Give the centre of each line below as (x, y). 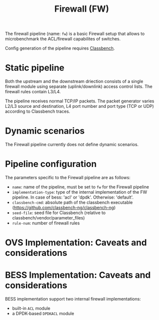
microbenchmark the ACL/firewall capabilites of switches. (63, 39)
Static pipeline (35, 68)
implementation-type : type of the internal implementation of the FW (79, 192)
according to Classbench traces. (38, 111)
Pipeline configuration (51, 164)
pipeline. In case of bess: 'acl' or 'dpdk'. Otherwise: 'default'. (73, 197)
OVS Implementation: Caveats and (76, 243)
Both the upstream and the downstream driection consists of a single (74, 82)
